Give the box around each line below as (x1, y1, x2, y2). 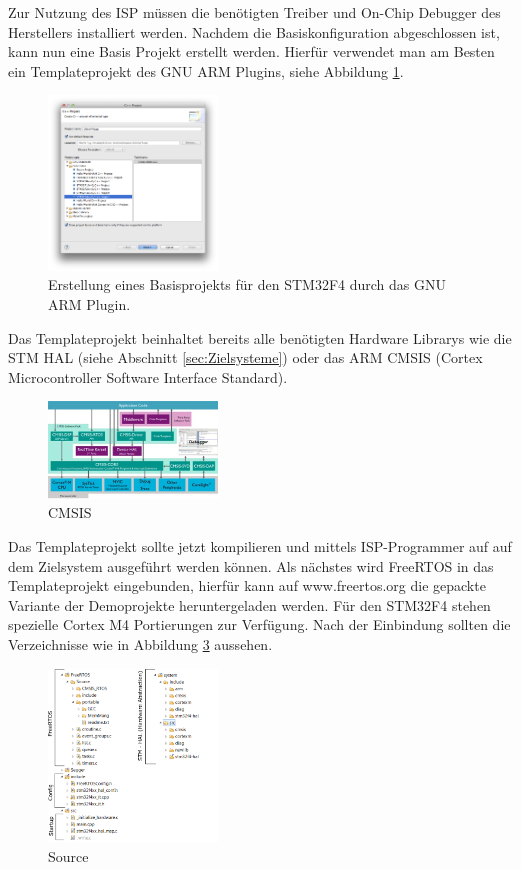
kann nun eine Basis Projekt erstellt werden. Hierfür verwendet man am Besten (8, 41, 495, 62)
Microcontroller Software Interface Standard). (8, 366, 288, 387)
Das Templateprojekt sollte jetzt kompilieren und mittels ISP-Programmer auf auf (8, 535, 512, 556)
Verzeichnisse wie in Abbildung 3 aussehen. (8, 633, 273, 654)
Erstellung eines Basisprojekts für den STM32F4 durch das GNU (48, 274, 446, 295)
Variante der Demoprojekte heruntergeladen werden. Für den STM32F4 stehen (8, 594, 491, 615)
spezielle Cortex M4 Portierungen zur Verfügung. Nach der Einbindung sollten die (8, 614, 511, 635)
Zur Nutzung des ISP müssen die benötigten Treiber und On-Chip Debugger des (8, 2, 501, 22)
